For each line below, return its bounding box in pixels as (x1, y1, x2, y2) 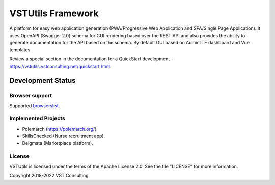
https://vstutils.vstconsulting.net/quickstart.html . (9, 63, 112, 69)
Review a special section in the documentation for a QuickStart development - (9, 56, 173, 62)
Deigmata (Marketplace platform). (22, 140, 94, 146)
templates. (9, 46, 32, 53)
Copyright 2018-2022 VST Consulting (9, 173, 89, 179)
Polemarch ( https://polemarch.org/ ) (22, 126, 97, 132)
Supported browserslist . (9, 102, 60, 109)
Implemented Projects (9, 115, 66, 122)
